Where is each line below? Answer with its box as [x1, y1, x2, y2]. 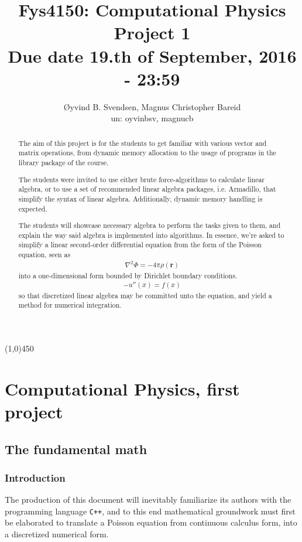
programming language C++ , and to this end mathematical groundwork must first [5, 504, 296, 517]
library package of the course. [18, 157, 109, 167]
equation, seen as [18, 250, 71, 260]
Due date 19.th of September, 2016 [8, 43, 297, 67]
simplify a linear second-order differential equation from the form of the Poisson [18, 240, 262, 250]
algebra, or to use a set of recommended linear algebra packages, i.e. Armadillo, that [18, 184, 276, 194]
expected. [18, 203, 47, 213]
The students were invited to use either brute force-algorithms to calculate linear [18, 174, 265, 184]
